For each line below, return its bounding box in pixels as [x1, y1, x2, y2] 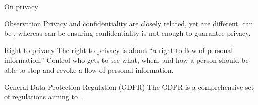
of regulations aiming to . [4, 91, 82, 102]
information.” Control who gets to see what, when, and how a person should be [4, 55, 249, 65]
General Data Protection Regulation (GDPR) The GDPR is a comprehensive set [4, 81, 254, 92]
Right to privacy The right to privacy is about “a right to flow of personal [4, 44, 233, 55]
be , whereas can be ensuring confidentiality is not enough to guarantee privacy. [4, 28, 251, 38]
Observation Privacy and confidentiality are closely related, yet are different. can [4, 18, 253, 28]
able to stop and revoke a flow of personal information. [4, 64, 174, 75]
